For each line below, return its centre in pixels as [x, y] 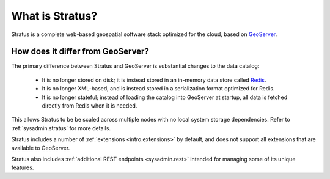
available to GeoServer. [41, 148]
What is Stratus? [54, 16]
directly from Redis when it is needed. [90, 106]
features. [23, 167]
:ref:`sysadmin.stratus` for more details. [61, 128]
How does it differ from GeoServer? [80, 52]
